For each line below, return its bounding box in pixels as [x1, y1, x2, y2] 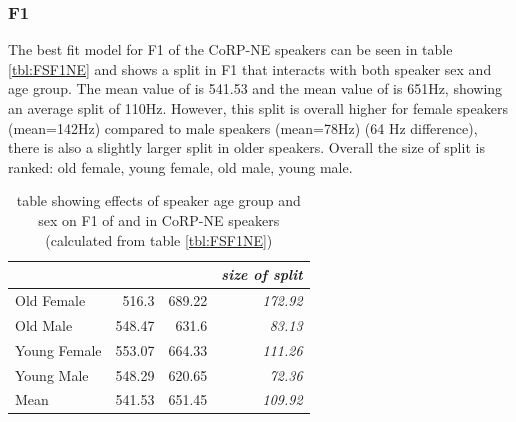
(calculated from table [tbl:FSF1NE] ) [45, 229, 273, 250]
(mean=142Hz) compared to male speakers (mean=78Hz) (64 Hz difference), [8, 117, 478, 138]
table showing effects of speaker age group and [16, 190, 301, 211]
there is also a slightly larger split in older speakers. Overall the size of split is [8, 137, 485, 158]
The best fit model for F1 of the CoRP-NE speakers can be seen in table [8, 39, 453, 60]
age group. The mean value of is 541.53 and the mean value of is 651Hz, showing [8, 78, 503, 99]
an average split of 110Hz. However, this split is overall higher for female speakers [8, 98, 508, 118]
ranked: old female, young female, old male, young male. [8, 156, 353, 177]
